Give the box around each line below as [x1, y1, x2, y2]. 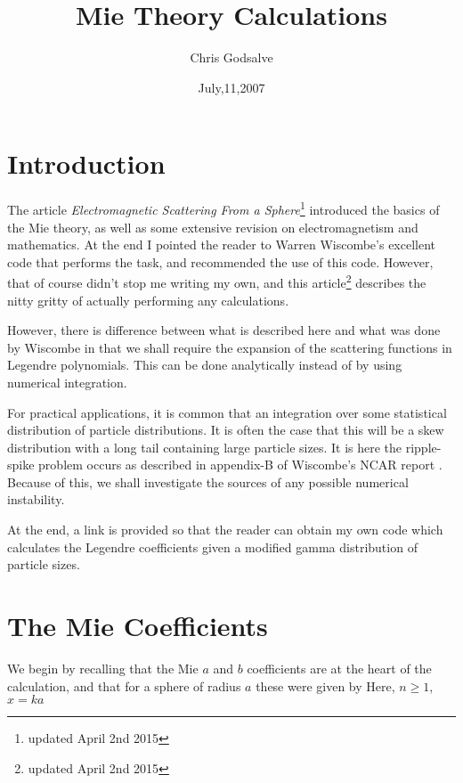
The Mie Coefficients [7, 608, 268, 644]
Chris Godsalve [190, 48, 273, 67]
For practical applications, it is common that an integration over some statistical [7, 403, 447, 421]
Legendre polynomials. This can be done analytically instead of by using [7, 355, 402, 374]
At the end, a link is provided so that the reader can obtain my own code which [7, 520, 443, 539]
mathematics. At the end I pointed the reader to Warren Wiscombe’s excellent [7, 235, 436, 254]
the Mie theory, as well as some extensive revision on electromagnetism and [7, 217, 418, 236]
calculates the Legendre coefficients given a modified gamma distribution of [7, 537, 418, 556]
